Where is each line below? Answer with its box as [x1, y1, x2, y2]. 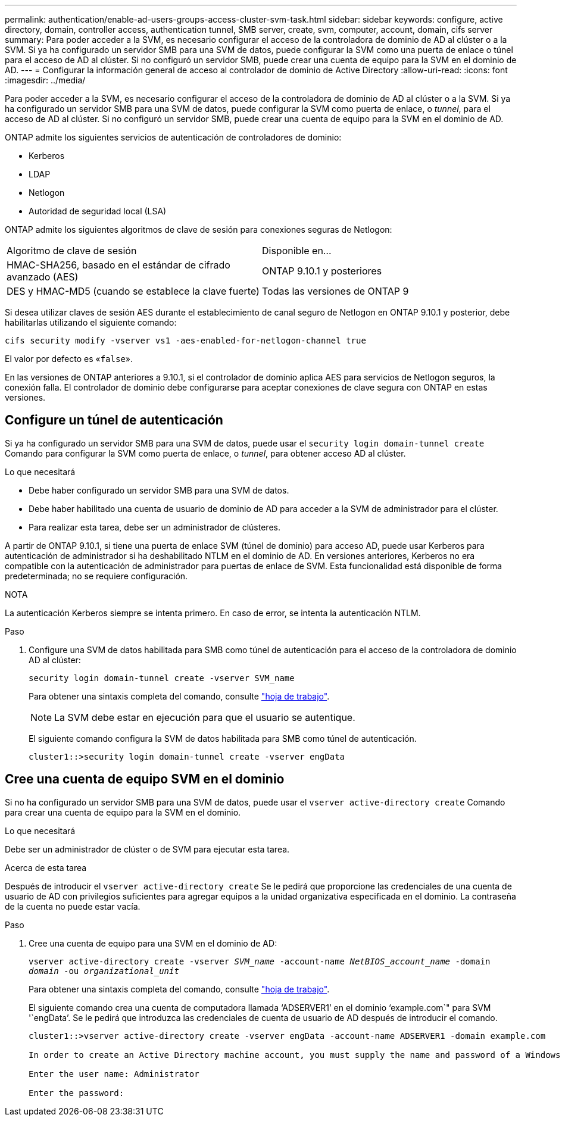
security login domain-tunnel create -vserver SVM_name [29, 673, 295, 683]
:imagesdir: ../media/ [5, 75, 86, 85]
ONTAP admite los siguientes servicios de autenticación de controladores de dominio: [5, 132, 342, 142]
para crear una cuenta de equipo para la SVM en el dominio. [5, 807, 241, 817]
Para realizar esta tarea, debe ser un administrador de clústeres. [29, 522, 280, 532]
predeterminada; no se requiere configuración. [5, 570, 188, 581]
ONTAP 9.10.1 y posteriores [262, 265, 382, 277]
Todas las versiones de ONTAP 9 [262, 285, 409, 297]
